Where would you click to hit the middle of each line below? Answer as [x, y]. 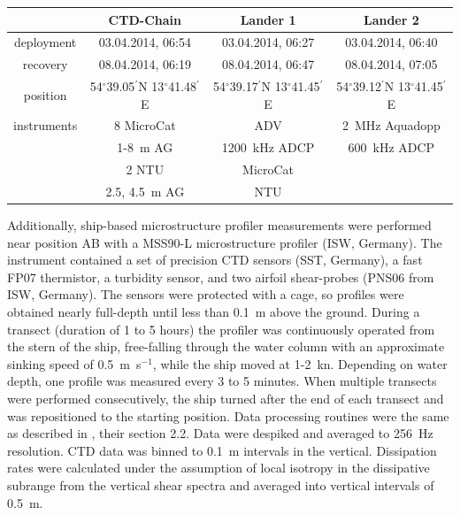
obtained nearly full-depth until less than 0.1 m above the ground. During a [214, 312]
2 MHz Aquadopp [391, 125]
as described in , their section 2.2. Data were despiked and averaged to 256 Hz [220, 433]
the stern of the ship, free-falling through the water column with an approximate [226, 346]
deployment [45, 42]
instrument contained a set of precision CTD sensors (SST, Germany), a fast [215, 260]
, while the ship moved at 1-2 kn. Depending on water [300, 363]
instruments [46, 125]
